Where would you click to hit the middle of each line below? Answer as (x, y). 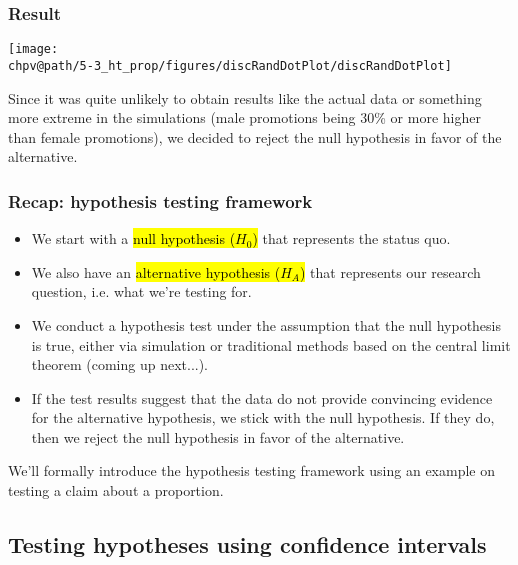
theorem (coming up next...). (120, 364)
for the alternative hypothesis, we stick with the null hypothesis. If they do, (263, 417)
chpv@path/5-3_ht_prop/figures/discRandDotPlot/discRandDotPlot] (230, 65)
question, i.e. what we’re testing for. (141, 291)
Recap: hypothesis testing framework (160, 200)
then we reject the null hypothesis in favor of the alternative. (218, 436)
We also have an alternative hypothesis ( (156, 271)
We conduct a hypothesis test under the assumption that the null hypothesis (266, 324)
